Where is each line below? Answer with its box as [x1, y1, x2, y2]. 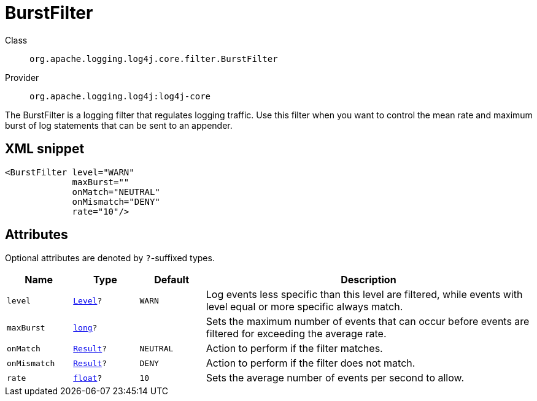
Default [154, 273, 190, 286]
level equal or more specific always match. [206, 300, 403, 313]
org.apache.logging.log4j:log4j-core [29, 91, 211, 101]
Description [341, 273, 396, 286]
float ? [73, 373, 102, 383]
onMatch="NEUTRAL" [72, 186, 160, 197]
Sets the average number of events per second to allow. [206, 372, 465, 384]
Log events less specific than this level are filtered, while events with [206, 288, 523, 301]
